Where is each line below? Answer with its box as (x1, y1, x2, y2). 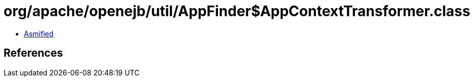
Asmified (24, 29, 54, 38)
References (4, 47, 63, 60)
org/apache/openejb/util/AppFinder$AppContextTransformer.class (4, 3, 470, 20)
